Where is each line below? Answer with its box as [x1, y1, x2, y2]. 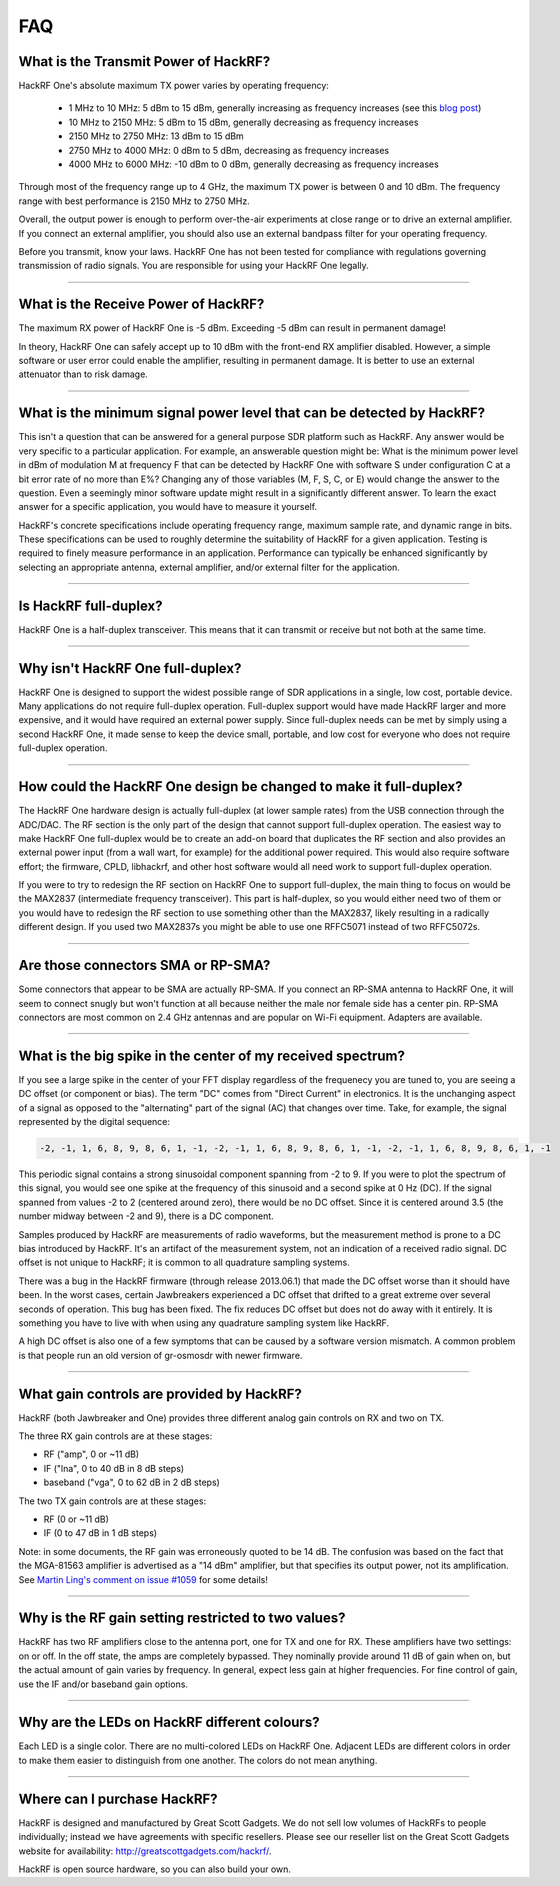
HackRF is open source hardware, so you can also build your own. [18, 1863, 292, 1875]
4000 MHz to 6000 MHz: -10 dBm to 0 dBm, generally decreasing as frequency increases [68, 158, 439, 170]
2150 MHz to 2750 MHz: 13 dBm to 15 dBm [68, 130, 244, 142]
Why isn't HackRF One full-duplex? [18, 660, 242, 677]
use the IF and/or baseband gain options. [18, 1678, 189, 1690]
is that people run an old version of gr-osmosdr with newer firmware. [18, 1349, 303, 1361]
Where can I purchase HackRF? [18, 1790, 219, 1807]
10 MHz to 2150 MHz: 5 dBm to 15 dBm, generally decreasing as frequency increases [68, 116, 419, 128]
